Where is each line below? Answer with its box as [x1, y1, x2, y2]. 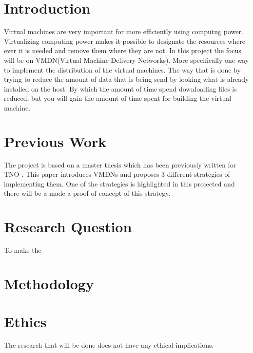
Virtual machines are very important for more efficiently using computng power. [4, 26, 243, 37]
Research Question [4, 217, 132, 237]
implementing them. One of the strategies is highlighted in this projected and [4, 178, 235, 188]
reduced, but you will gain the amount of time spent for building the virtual [4, 93, 232, 103]
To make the [4, 245, 41, 255]
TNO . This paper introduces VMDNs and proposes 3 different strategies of [4, 169, 230, 179]
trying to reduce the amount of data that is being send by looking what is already [4, 74, 249, 84]
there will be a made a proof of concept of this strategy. [4, 188, 171, 198]
